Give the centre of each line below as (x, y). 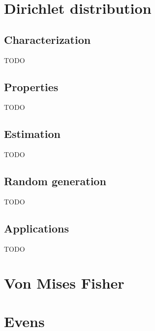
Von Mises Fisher (64, 282)
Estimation (32, 134)
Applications (37, 228)
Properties (31, 86)
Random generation (55, 181)
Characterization (47, 39)
